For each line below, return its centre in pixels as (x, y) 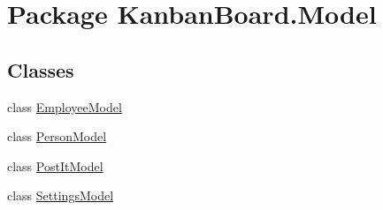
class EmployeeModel (65, 106)
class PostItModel (55, 165)
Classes (41, 69)
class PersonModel (57, 136)
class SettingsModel (61, 195)
